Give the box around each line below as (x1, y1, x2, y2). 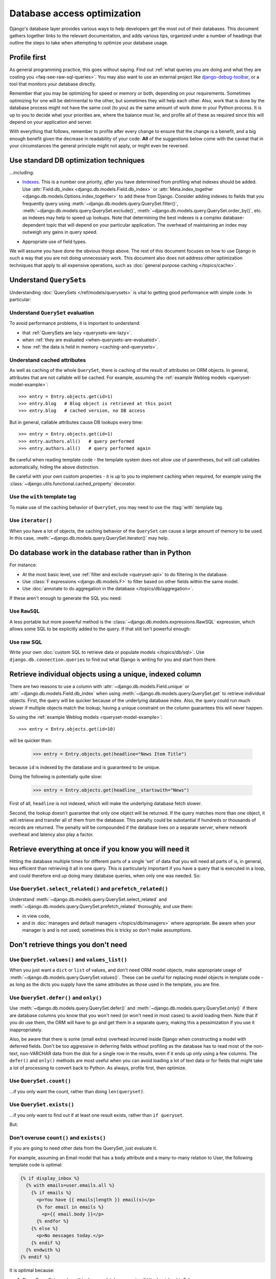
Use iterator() (9, 517, 53, 524)
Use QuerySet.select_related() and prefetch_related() (9, 885, 169, 892)
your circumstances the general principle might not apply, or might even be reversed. (9, 143, 189, 149)
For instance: (9, 562, 37, 568)
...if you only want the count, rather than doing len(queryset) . (9, 1088, 145, 1094)
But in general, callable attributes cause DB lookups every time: (9, 419, 143, 425)
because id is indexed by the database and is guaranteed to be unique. (9, 764, 160, 770)
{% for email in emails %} (36, 1204, 104, 1210)
